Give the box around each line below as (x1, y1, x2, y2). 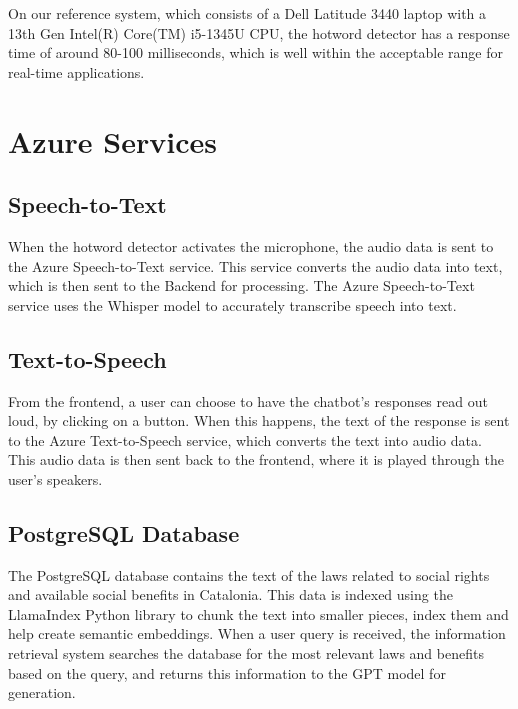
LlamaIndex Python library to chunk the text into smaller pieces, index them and (8, 603, 509, 624)
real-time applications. (8, 61, 145, 82)
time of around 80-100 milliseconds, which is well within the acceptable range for (8, 42, 503, 63)
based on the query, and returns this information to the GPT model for (8, 662, 446, 683)
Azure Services (8, 120, 217, 161)
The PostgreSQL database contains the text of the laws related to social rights (8, 564, 490, 585)
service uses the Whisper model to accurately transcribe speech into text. (8, 294, 457, 315)
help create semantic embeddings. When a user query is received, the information (8, 623, 506, 644)
